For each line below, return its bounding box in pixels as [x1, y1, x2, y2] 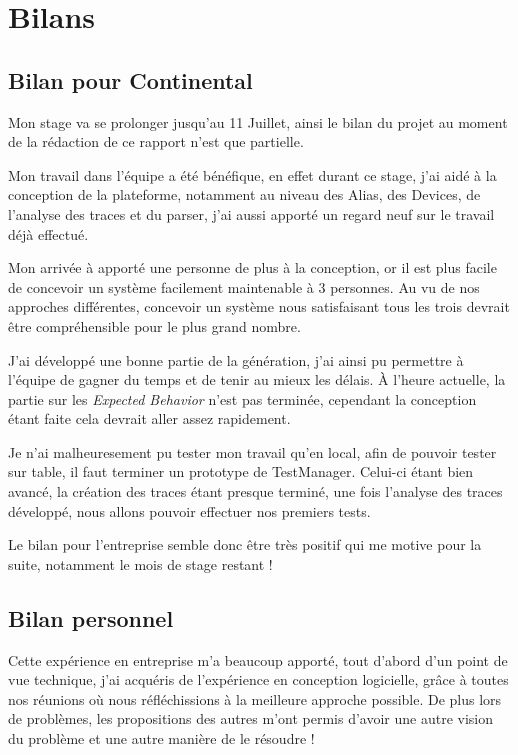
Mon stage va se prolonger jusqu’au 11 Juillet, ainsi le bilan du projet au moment [8, 111, 508, 132]
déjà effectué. [8, 223, 89, 244]
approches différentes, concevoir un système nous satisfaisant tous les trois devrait [8, 296, 510, 317]
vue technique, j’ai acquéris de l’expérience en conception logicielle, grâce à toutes [8, 669, 509, 690]
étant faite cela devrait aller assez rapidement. [8, 408, 291, 429]
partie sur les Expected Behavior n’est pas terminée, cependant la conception [8, 388, 477, 409]
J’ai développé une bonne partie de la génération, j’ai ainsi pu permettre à [8, 349, 464, 370]
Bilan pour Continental [8, 64, 253, 95]
